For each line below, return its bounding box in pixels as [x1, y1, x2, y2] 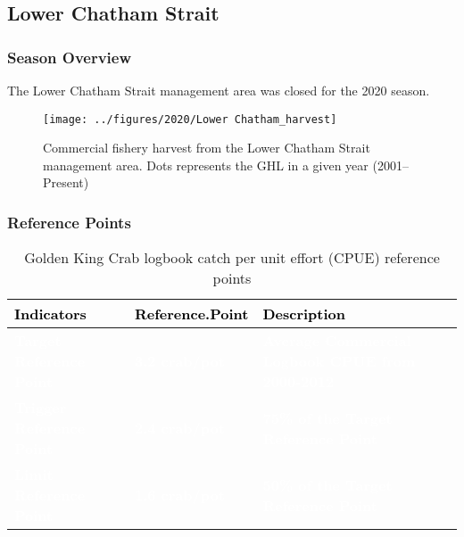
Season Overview [7, 45, 132, 68]
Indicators [14, 303, 87, 325]
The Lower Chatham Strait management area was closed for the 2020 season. [7, 81, 430, 99]
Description [262, 303, 346, 325]
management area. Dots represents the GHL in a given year [43, 155, 369, 174]
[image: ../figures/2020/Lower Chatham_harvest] [43, 112, 337, 126]
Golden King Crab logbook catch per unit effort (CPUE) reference [24, 247, 440, 268]
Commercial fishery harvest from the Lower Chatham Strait [43, 138, 370, 157]
